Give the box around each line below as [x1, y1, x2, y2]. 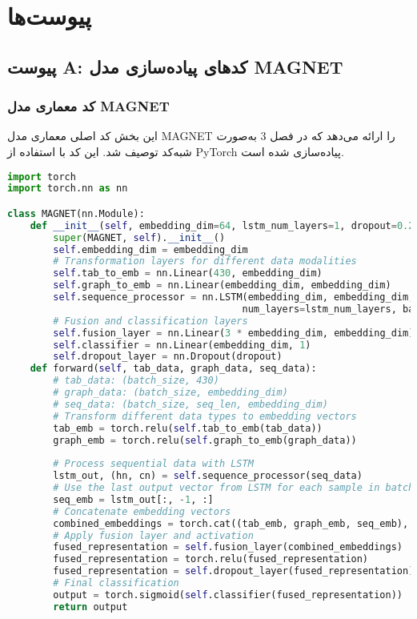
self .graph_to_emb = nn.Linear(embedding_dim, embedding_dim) [53, 279, 391, 291]
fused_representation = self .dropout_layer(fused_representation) [53, 565, 415, 577]
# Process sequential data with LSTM [53, 458, 254, 470]
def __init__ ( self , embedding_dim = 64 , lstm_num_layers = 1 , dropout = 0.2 [30, 219, 415, 231]
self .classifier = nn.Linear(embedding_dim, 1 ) [53, 339, 311, 351]
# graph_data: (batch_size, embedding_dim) [53, 387, 288, 399]
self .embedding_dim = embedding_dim [53, 243, 248, 255]
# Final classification [53, 577, 179, 589]
